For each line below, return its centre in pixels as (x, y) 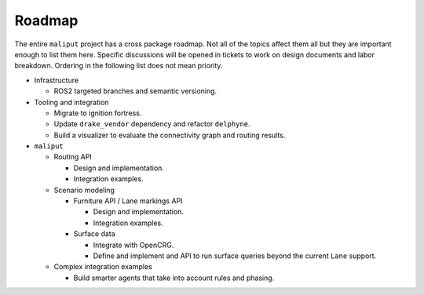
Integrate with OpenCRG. (133, 245)
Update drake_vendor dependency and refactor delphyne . (152, 124)
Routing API (73, 157)
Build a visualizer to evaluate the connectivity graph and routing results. (170, 135)
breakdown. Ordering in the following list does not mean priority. (119, 66)
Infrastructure (56, 80)
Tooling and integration (71, 102)
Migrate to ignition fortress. (98, 113)
